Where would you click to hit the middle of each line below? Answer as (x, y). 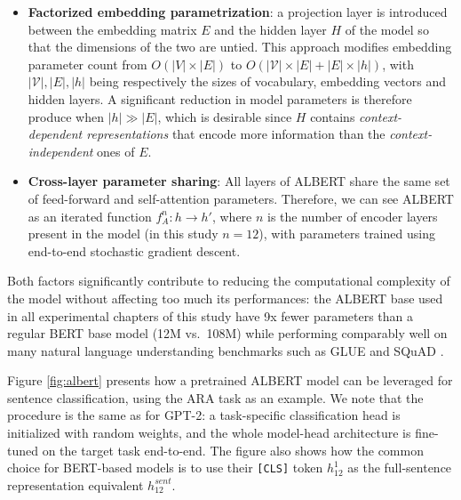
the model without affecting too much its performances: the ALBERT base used (225, 298)
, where (232, 216)
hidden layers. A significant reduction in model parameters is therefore (220, 98)
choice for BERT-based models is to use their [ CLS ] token (165, 468)
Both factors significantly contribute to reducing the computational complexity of (229, 281)
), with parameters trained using (347, 234)
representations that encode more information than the (236, 134)
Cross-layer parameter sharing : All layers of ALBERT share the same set (239, 181)
